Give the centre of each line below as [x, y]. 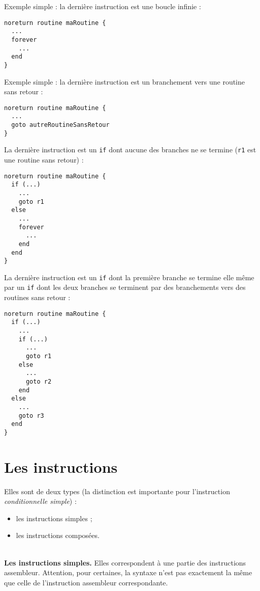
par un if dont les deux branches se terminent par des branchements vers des [125, 287]
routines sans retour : [37, 297]
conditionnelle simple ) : [40, 501]
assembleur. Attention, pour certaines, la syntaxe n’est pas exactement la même [128, 572]
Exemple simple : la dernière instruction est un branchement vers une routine [125, 81]
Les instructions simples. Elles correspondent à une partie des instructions [125, 562]
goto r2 [39, 381]
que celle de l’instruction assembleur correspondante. [86, 582]
